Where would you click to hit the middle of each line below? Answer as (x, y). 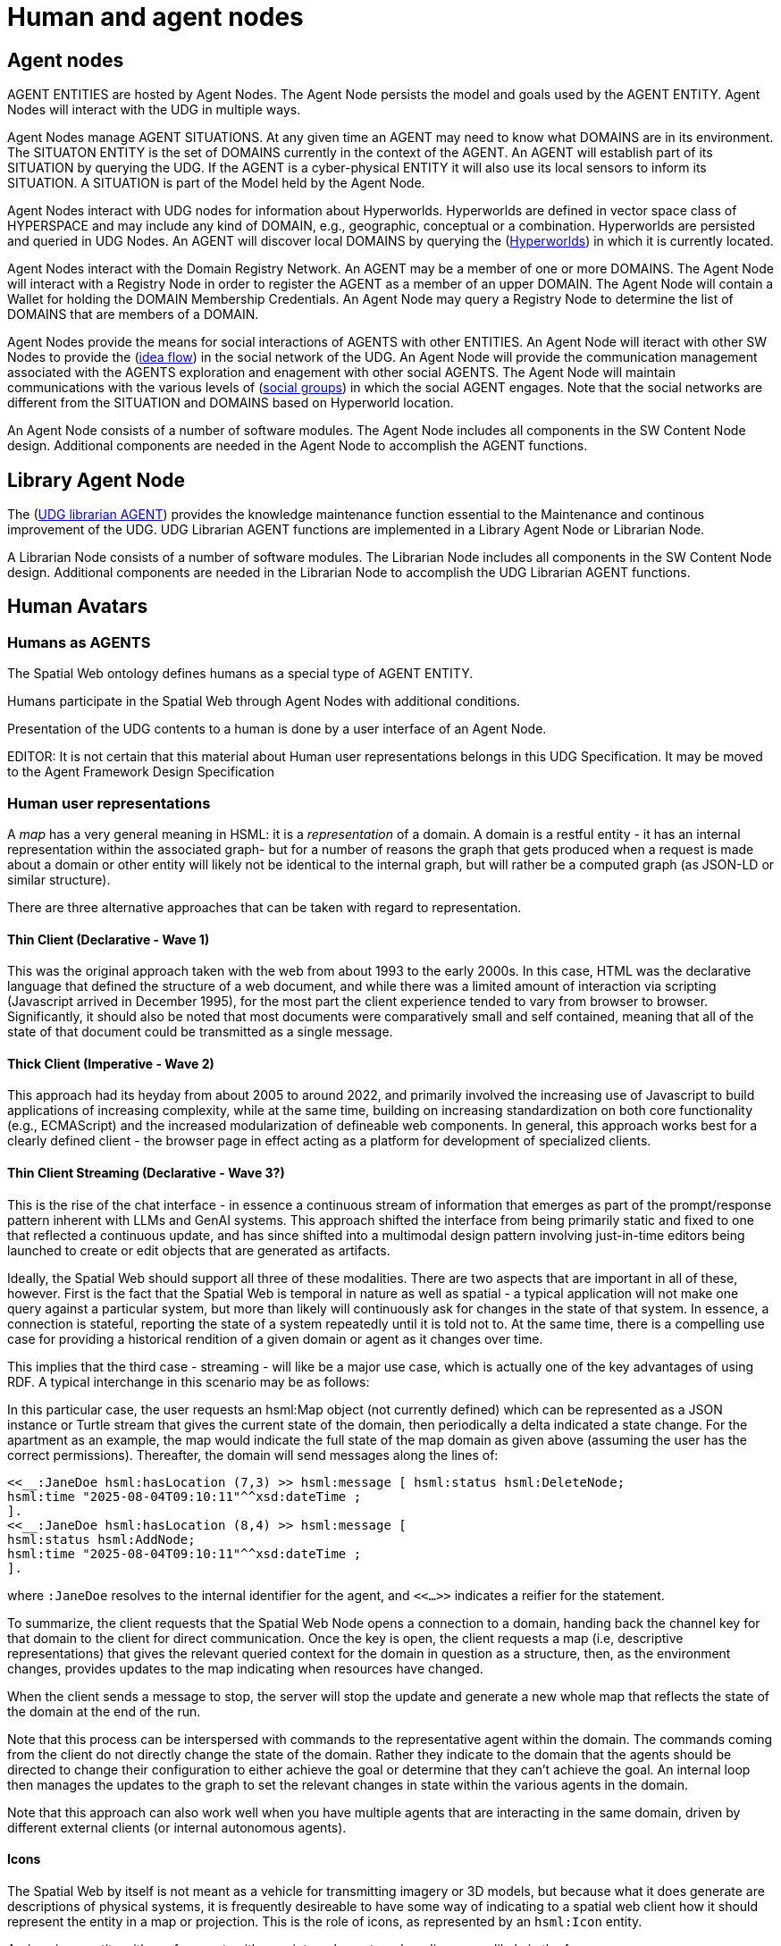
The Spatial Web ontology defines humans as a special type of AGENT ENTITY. (240, 674)
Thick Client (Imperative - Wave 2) (111, 1063)
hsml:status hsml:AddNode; (101, 1539)
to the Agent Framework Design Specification (141, 772)
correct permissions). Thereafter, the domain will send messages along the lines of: (253, 1455)
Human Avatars (78, 607)
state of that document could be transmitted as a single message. (200, 1032)
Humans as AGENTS (79, 642)
